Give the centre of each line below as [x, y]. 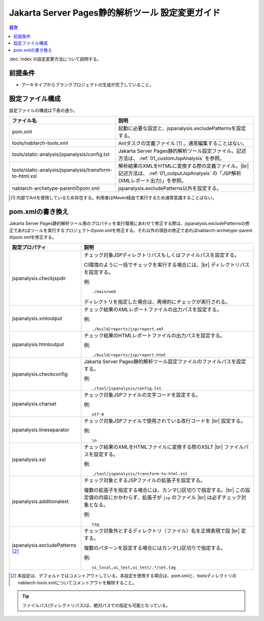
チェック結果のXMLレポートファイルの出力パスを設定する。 [153, 310]
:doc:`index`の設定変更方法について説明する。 [55, 59]
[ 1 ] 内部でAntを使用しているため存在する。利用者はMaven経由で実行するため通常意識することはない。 [114, 198]
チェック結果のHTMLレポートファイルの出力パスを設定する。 [154, 335]
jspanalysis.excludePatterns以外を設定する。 [170, 189]
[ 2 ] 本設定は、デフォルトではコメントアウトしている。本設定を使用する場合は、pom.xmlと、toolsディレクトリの [123, 576]
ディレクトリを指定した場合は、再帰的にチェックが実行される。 [157, 302]
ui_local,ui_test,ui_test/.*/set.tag [134, 567]
